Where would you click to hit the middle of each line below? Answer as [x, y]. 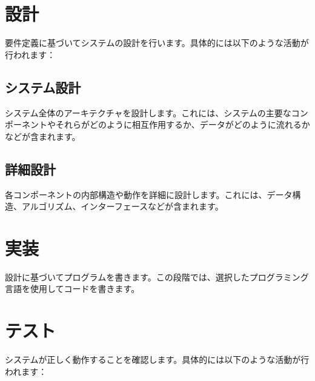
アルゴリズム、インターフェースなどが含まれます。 [122, 206]
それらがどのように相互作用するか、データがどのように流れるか [183, 124]
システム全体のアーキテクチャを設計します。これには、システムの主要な [148, 112]
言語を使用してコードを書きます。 [72, 289]
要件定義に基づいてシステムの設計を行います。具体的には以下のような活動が [157, 43]
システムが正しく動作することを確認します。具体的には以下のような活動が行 [157, 359]
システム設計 [43, 87]
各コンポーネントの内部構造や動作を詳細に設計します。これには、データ [149, 194]
